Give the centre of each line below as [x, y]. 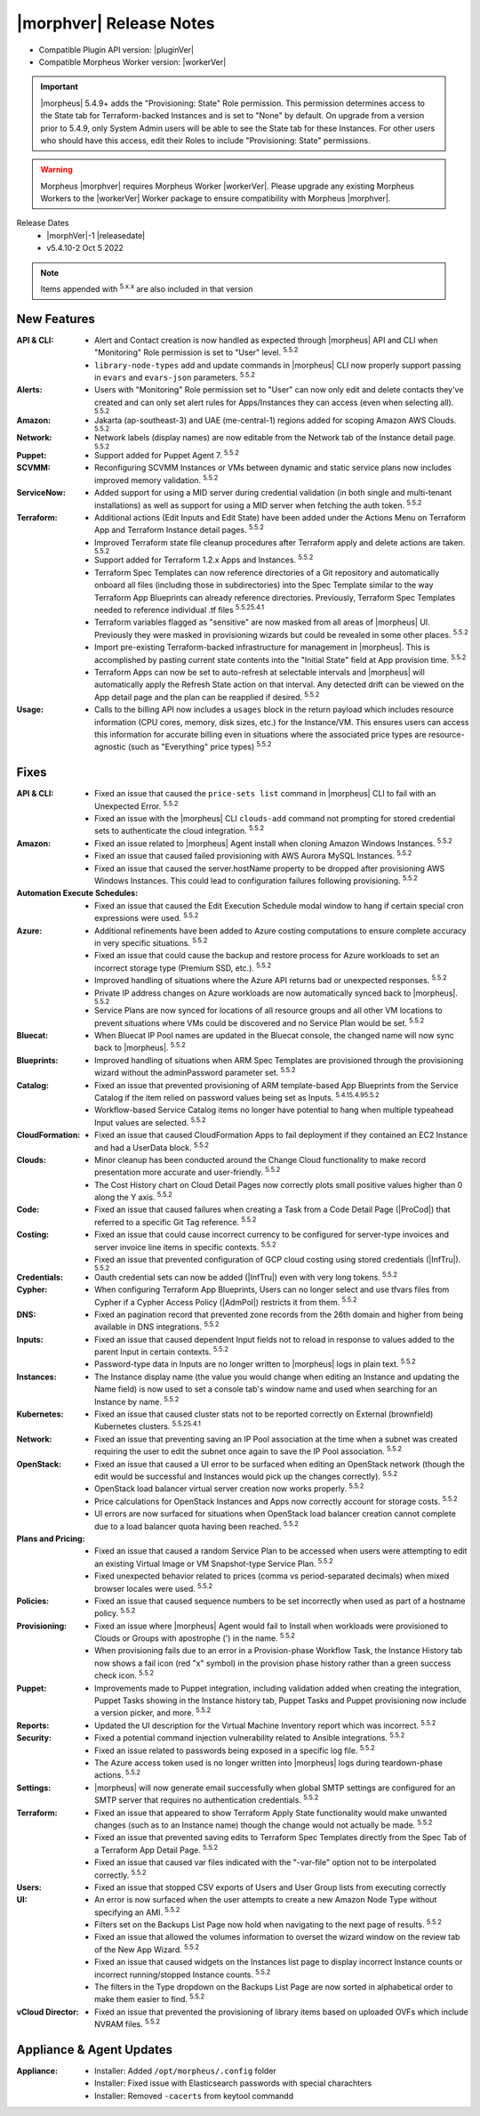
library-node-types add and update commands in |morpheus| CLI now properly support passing [278, 365]
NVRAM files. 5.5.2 [127, 2023]
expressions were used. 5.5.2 [147, 917]
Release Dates [43, 223]
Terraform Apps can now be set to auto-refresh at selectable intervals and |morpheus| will [260, 672]
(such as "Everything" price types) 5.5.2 [200, 746]
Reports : [33, 1725]
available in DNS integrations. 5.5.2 [157, 1326]
